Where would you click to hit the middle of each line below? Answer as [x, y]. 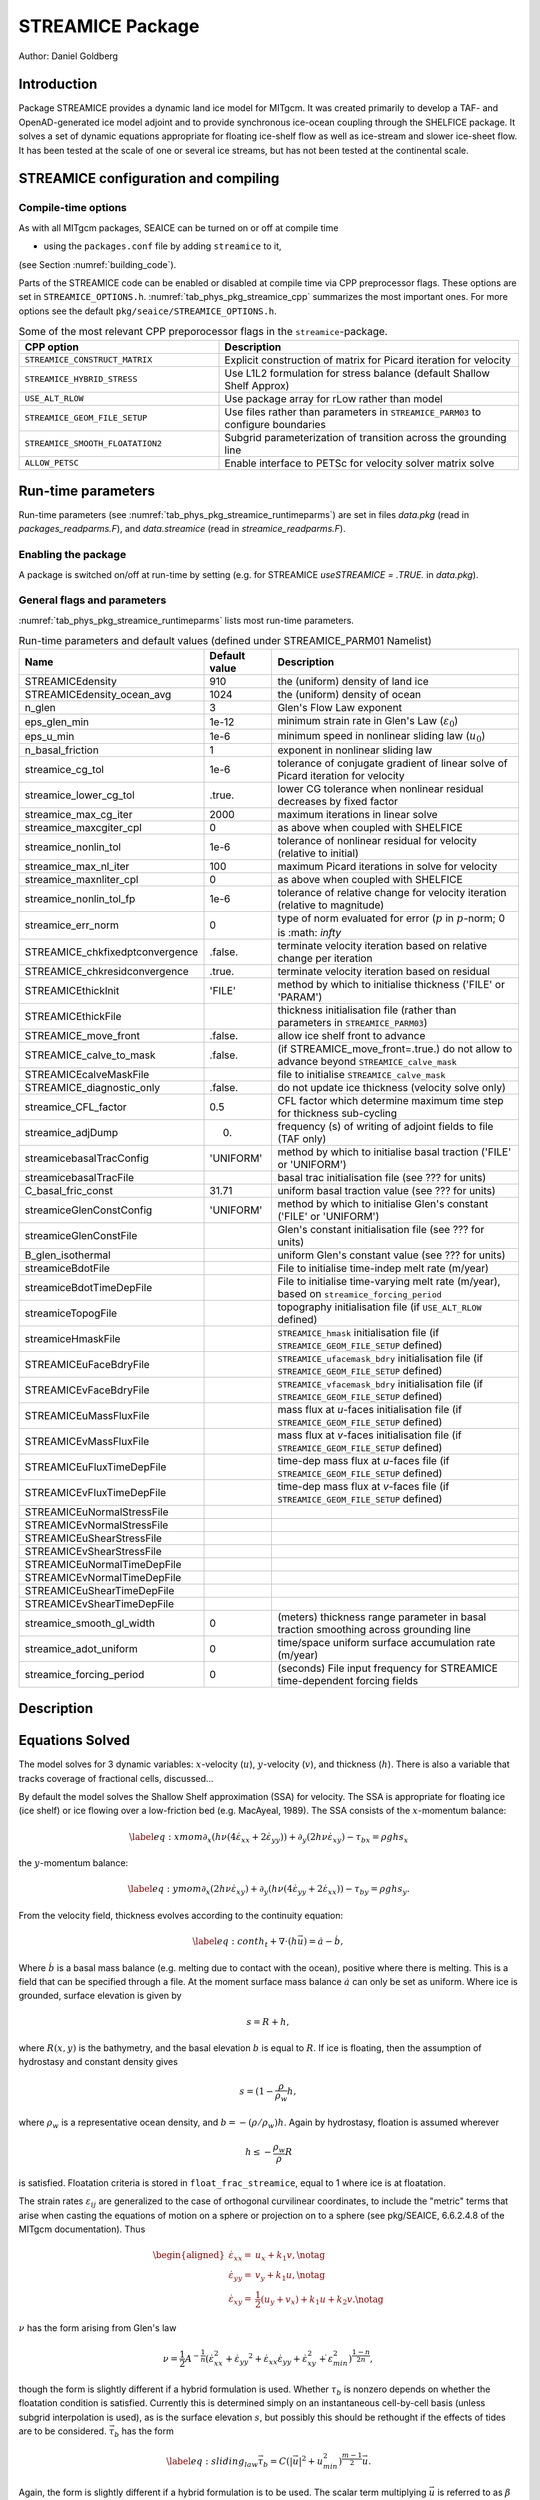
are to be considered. [62, 2431]
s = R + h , [268, 2021]
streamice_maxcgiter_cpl [83, 828]
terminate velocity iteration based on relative [382, 945]
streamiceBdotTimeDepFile [88, 1287]
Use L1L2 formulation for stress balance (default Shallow [357, 373]
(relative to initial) [318, 853]
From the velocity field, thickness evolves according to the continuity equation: [181, 1915]
